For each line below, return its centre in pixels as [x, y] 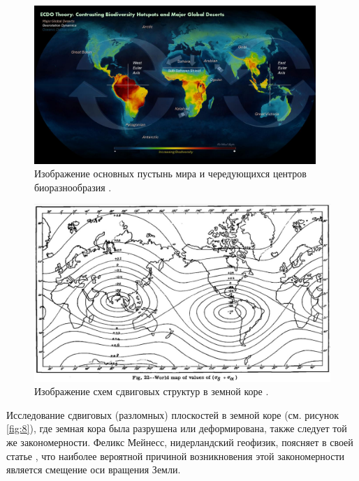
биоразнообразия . [73, 187]
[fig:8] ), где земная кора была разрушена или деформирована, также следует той [177, 428]
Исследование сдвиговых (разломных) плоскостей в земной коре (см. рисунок [173, 414]
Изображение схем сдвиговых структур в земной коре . [152, 391]
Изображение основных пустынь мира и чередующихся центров [170, 173]
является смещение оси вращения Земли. [94, 469]
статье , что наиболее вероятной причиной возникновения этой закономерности [176, 456]
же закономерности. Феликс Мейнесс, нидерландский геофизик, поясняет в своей [180, 442]
